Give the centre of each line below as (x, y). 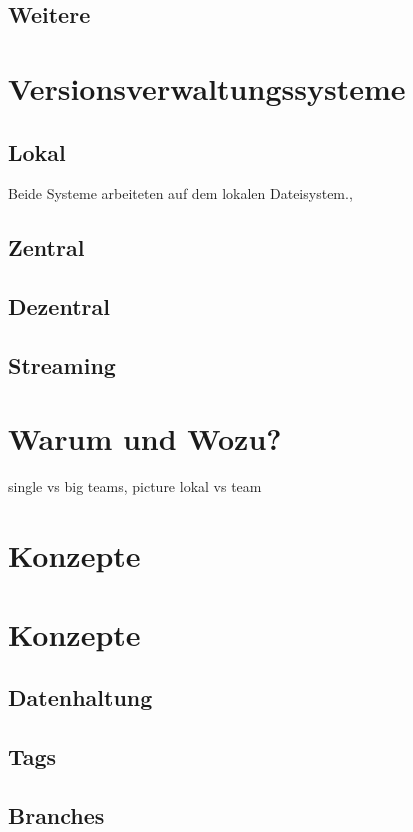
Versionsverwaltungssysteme (207, 87)
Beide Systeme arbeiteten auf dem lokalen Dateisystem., (180, 193)
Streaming (62, 364)
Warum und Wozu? (145, 438)
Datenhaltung (80, 697)
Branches (56, 814)
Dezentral (59, 306)
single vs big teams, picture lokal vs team (135, 486)
